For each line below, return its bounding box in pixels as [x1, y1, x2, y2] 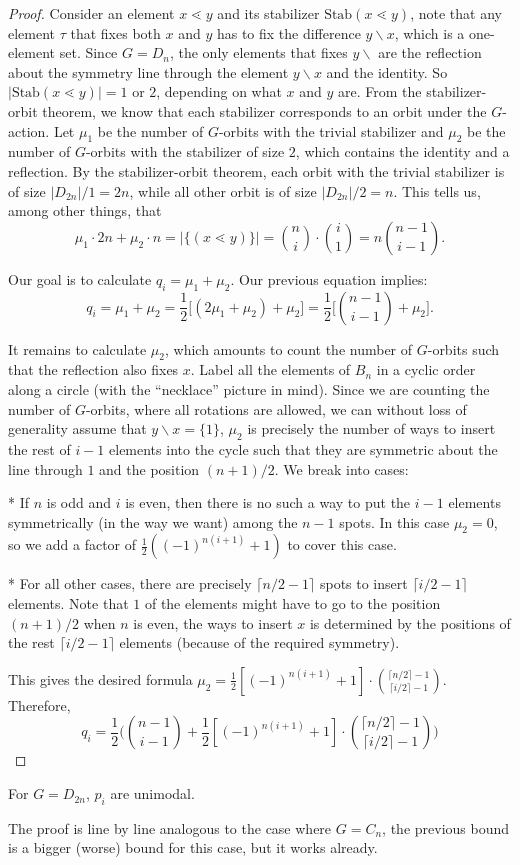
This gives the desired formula [8, 668, 193, 689]
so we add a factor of [8, 534, 137, 555]
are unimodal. [110, 783, 195, 804]
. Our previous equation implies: [230, 268, 428, 289]
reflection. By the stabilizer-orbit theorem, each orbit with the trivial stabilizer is [8, 160, 505, 181]
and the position [99, 458, 200, 479]
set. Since [59, 42, 118, 63]
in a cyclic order [376, 359, 476, 380]
